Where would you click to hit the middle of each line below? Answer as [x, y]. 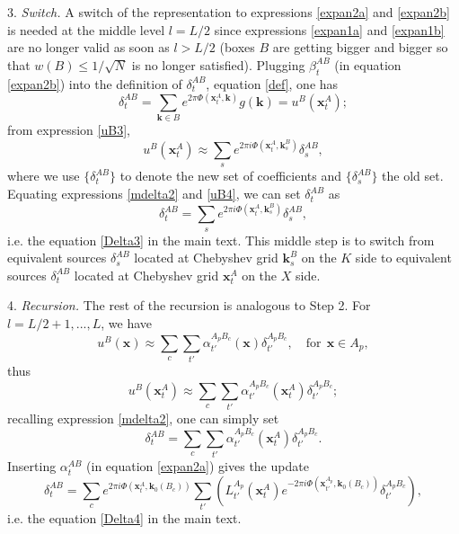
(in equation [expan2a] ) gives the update [198, 466]
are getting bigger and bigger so [360, 47]
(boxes [237, 47]
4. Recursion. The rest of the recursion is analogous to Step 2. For [189, 305]
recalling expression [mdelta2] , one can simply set [143, 418]
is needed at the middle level [86, 29]
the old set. [413, 176]
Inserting [32, 466]
